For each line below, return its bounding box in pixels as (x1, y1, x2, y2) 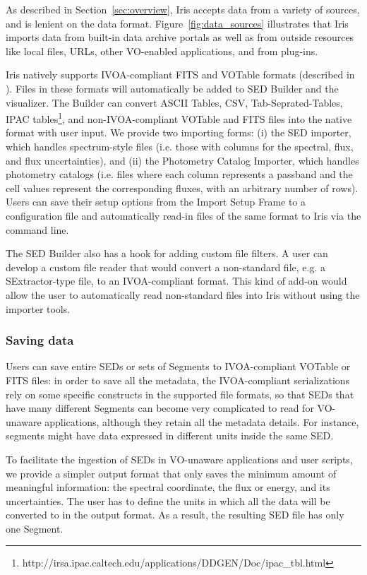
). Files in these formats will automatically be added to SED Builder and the (6, 81, 339, 95)
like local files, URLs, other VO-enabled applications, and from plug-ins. (6, 43, 318, 58)
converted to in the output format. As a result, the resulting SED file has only (6, 507, 344, 522)
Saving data (6, 331, 74, 349)
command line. (6, 222, 69, 237)
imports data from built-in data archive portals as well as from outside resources (6, 30, 354, 45)
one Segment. (6, 521, 64, 535)
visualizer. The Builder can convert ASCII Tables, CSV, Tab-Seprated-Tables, (6, 95, 343, 109)
